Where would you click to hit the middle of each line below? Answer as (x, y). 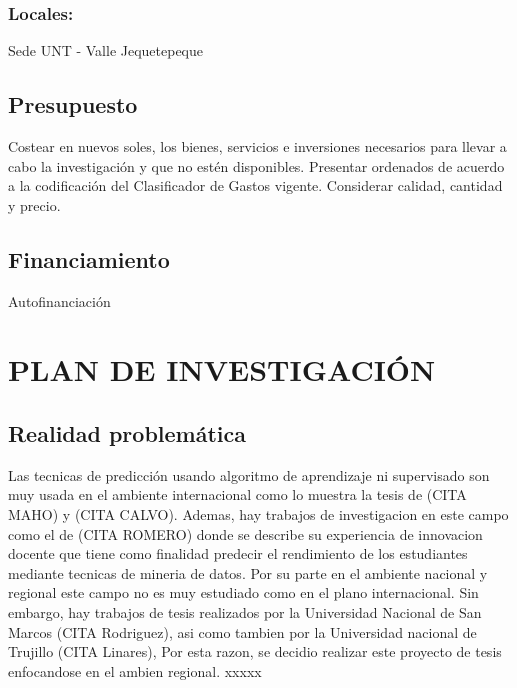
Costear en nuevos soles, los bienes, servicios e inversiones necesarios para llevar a (257, 146)
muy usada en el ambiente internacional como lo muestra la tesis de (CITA (237, 494)
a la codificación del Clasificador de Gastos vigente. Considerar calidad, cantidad (255, 185)
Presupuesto (73, 104)
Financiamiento (89, 258)
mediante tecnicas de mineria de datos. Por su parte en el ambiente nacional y (248, 572)
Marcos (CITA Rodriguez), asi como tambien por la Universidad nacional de (242, 631)
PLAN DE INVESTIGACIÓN (222, 369)
